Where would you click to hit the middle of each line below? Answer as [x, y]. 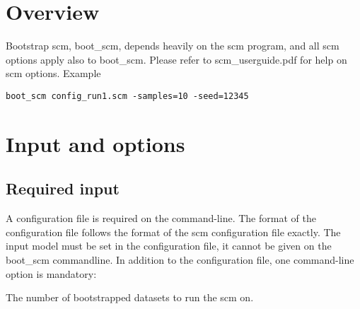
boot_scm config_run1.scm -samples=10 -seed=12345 [127, 96]
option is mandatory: [51, 273]
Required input [63, 188]
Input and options [95, 143]
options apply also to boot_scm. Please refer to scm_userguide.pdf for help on [176, 59]
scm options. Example [53, 73]
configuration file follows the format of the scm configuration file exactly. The [173, 232]
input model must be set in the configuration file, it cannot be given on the [169, 246]
